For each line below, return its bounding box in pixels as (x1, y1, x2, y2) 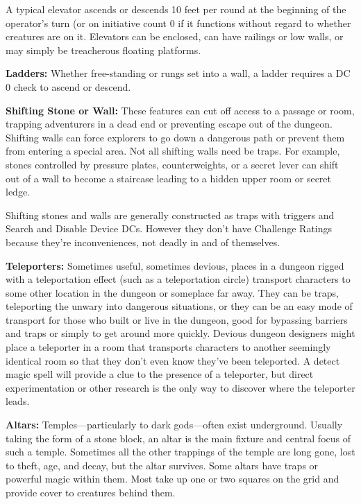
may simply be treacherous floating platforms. (6, 42, 201, 57)
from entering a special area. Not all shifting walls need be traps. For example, (6, 144, 340, 158)
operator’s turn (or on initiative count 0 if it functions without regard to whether (6, 15, 351, 30)
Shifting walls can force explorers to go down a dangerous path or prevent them (6, 130, 345, 144)
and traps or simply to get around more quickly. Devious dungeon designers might (6, 326, 355, 340)
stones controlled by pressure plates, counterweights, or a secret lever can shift (6, 157, 339, 171)
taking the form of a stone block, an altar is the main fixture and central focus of (6, 431, 351, 445)
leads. (6, 394, 30, 408)
